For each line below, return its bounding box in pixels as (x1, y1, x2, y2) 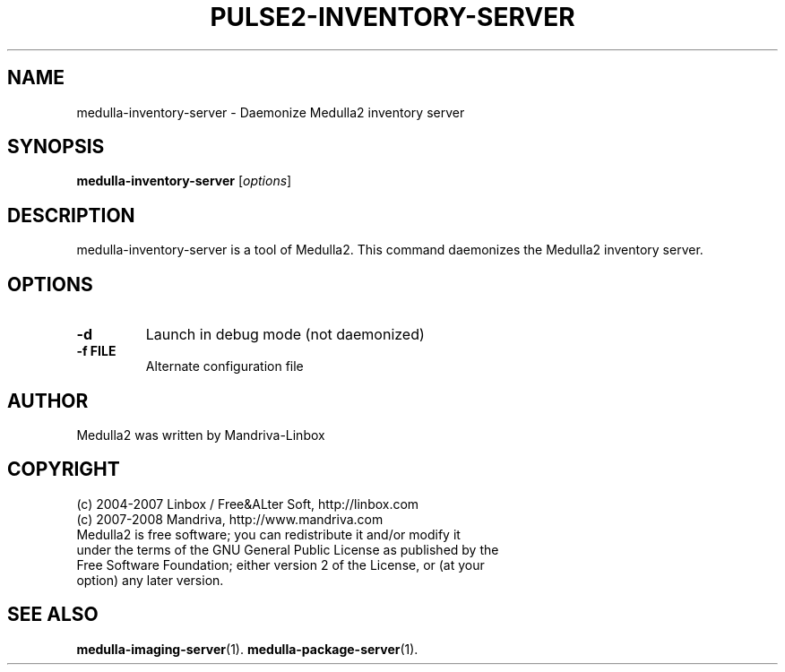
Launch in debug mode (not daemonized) (145, 325, 425, 344)
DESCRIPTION (7, 203, 135, 227)
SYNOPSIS (7, 135, 105, 159)
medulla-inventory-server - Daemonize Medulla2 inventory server (76, 104, 465, 120)
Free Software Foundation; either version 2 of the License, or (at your (76, 556, 485, 573)
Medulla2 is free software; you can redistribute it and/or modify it (76, 526, 461, 542)
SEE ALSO (7, 603, 99, 626)
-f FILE (76, 343, 116, 359)
